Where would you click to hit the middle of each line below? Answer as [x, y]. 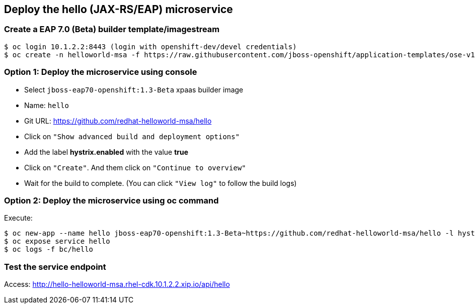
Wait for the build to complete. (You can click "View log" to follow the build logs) [161, 183]
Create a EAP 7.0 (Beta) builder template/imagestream [112, 29]
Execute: [18, 218]
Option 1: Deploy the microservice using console [101, 72]
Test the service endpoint [55, 267]
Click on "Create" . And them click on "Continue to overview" [135, 167]
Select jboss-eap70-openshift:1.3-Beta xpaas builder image [134, 89]
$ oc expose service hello [57, 241]
